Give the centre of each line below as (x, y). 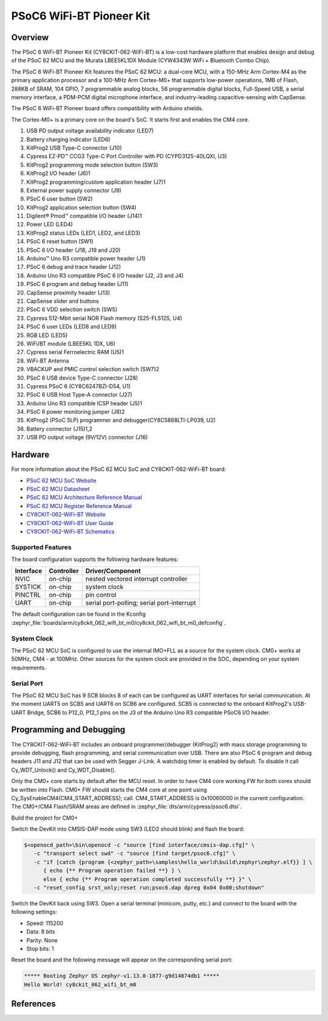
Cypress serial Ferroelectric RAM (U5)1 (75, 352)
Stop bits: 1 (40, 949)
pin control (101, 595)
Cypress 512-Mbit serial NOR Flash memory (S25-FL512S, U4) (104, 318)
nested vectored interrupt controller (136, 579)
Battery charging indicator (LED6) (68, 139)
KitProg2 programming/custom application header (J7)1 (96, 182)
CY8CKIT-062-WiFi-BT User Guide (70, 523)
